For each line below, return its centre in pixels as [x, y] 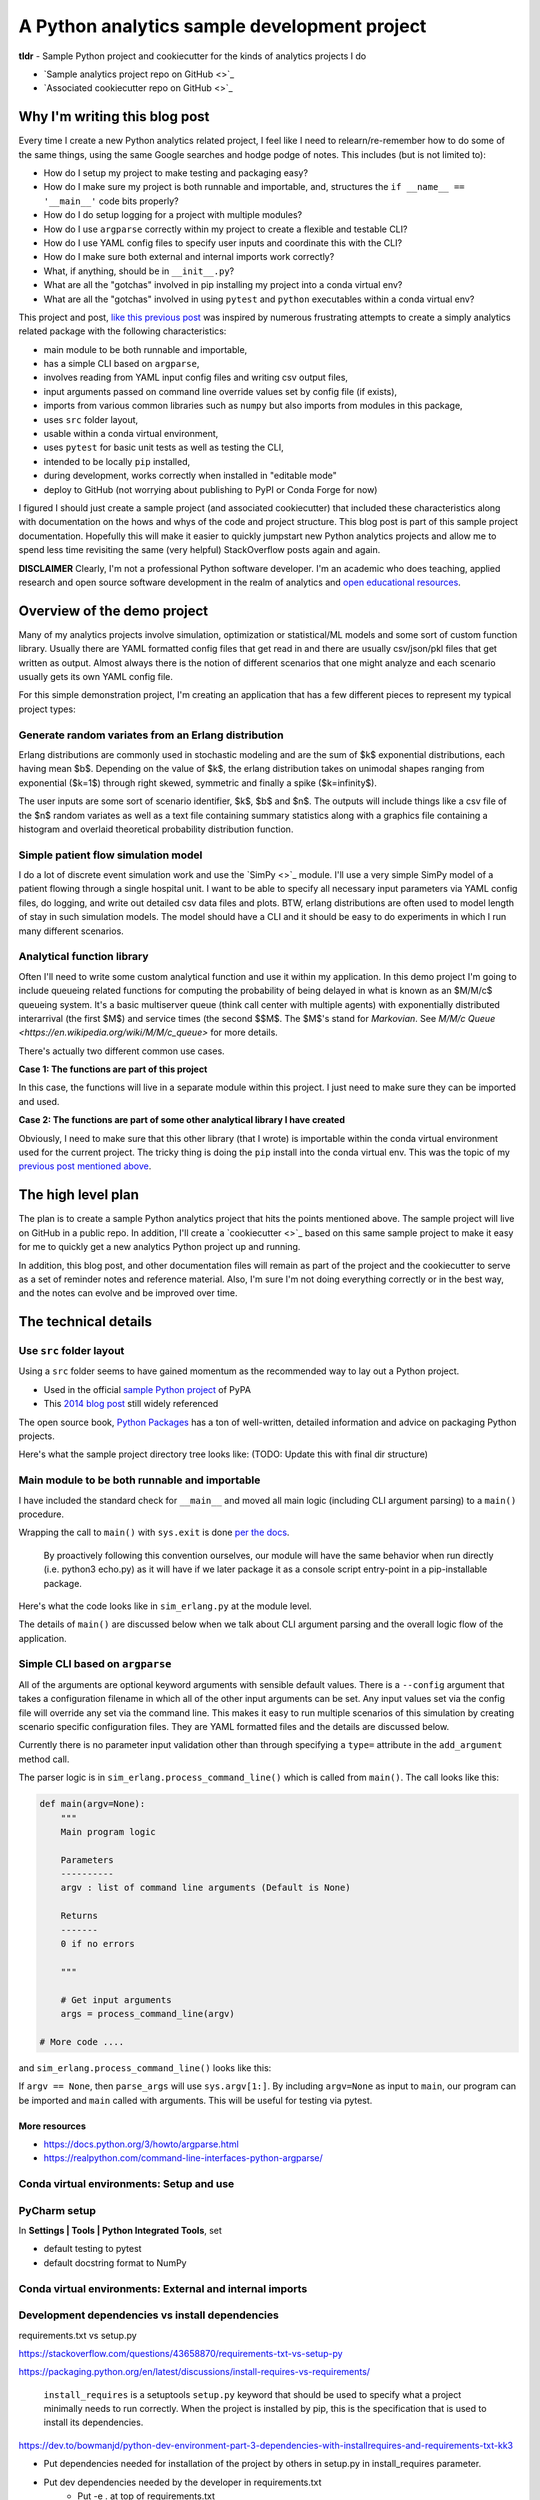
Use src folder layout [71, 1351]
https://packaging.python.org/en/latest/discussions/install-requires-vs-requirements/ [194, 2372]
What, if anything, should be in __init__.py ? [139, 271]
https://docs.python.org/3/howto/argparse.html [141, 2144]
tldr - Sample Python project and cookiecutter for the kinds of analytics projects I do [192, 56]
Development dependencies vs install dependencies [148, 2315]
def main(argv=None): [92, 1804]
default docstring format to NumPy [115, 2262]
